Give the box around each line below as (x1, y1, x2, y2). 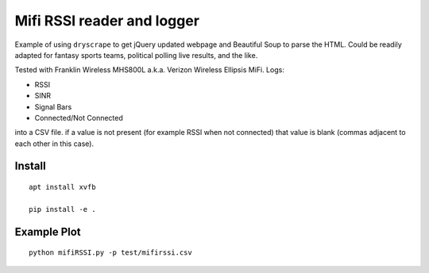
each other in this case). (14, 139, 95, 148)
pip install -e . (29, 205, 96, 213)
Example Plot (14, 225, 81, 238)
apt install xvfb (29, 183, 96, 192)
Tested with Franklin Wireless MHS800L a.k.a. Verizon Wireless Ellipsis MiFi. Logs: (14, 65, 285, 75)
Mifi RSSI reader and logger (14, 12, 200, 29)
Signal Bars (34, 102, 72, 111)
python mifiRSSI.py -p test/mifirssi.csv (29, 248, 192, 257)
